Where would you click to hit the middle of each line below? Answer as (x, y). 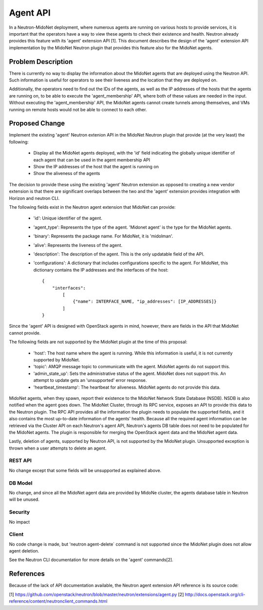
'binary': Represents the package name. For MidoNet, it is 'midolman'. (103, 236)
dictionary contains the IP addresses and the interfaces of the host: (101, 270)
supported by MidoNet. (57, 360)
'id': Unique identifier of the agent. (68, 218)
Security (19, 512)
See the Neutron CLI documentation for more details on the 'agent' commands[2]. (91, 560)
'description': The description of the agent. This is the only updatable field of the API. (119, 254)
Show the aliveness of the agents (67, 174)
